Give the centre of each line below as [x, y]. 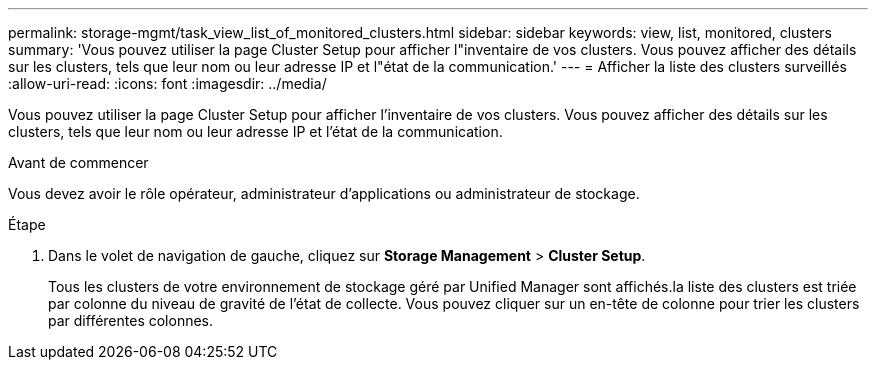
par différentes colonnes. [131, 320]
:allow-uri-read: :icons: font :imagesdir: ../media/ [167, 83]
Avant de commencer [78, 162]
